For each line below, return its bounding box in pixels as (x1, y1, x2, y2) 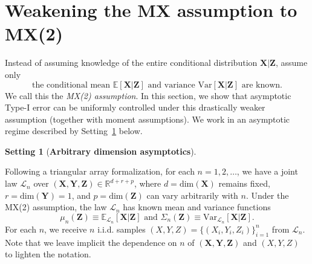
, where (134, 177, 161, 190)
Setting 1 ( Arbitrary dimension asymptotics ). (5, 144, 197, 157)
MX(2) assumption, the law (5, 201, 107, 213)
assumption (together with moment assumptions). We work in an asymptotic (5, 112, 290, 125)
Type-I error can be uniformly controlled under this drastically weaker (5, 101, 265, 114)
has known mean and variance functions (123, 201, 271, 213)
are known (241, 80, 281, 89)
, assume (275, 56, 308, 69)
